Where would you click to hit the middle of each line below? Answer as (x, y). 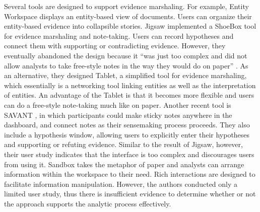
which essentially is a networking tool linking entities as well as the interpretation (130, 85)
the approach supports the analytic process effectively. (88, 203)
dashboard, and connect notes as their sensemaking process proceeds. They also (127, 125)
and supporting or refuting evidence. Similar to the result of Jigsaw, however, (123, 144)
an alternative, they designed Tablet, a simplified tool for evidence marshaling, (125, 75)
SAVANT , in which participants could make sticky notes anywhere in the (118, 115)
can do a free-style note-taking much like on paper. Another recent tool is (118, 104)
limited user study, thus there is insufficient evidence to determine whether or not (130, 194)
